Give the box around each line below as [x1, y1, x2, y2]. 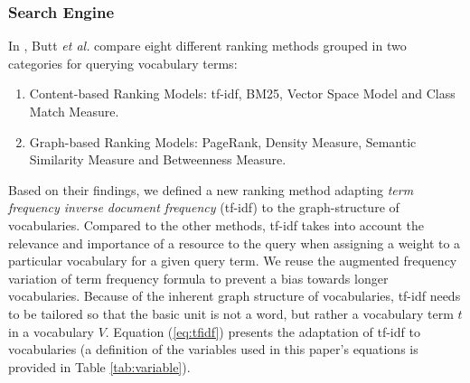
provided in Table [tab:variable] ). [8, 357, 191, 376]
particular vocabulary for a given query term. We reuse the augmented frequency [8, 251, 457, 270]
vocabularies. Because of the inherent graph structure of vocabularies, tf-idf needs [8, 286, 461, 305]
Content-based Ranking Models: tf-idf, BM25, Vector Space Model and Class [29, 84, 456, 103]
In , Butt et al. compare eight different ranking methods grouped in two [8, 36, 407, 55]
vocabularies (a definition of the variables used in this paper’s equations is [8, 340, 418, 359]
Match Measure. [29, 102, 119, 120]
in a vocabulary [8, 322, 94, 341]
